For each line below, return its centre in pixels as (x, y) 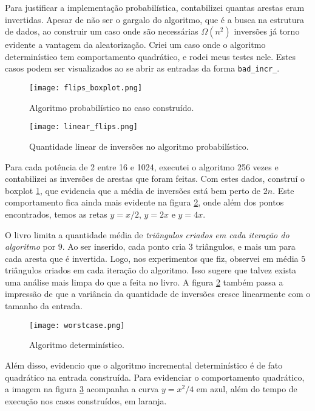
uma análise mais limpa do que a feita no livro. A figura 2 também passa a (144, 282)
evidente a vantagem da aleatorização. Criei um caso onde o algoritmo (135, 45)
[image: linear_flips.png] (83, 127)
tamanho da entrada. (44, 306)
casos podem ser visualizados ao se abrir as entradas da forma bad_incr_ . (142, 68)
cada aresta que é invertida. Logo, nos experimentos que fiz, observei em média (152, 258)
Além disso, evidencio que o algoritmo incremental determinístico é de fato (144, 365)
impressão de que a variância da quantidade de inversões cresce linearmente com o (158, 294)
